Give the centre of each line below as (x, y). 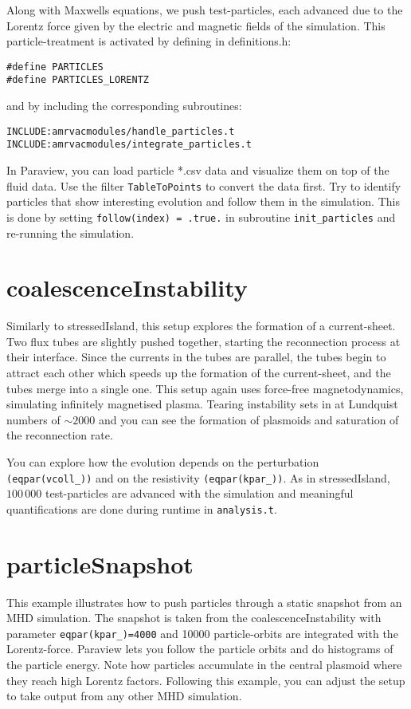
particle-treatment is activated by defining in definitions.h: (149, 41)
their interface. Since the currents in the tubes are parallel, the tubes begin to (196, 357)
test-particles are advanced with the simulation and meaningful (199, 493)
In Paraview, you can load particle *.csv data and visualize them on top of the (198, 170)
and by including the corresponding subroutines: (124, 106)
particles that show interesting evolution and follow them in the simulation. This (203, 201)
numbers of (33, 419)
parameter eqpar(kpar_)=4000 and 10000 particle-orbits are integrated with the (202, 633)
